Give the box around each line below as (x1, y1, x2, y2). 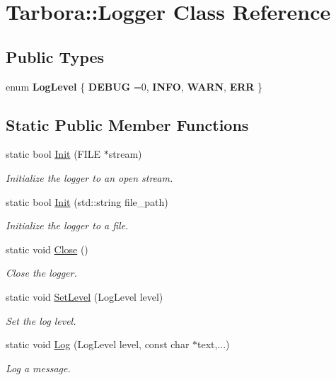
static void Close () (6, 241, 88, 256)
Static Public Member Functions (6, 113, 249, 135)
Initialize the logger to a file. (6, 218, 129, 233)
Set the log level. (6, 313, 76, 328)
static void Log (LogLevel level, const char (6, 337, 190, 352)
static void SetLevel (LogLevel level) (6, 289, 163, 304)
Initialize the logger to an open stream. (6, 170, 173, 185)
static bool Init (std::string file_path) (6, 194, 168, 209)
